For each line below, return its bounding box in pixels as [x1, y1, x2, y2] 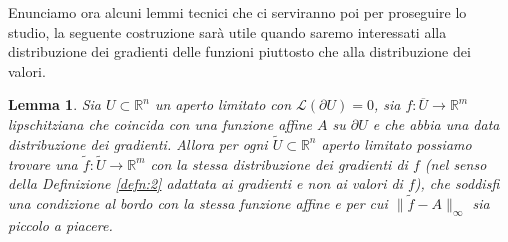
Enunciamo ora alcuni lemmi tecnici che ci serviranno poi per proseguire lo [8, 2, 467, 22]
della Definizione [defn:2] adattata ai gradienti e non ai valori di [8, 173, 403, 194]
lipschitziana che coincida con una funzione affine [8, 113, 312, 134]
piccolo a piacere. [8, 214, 113, 235]
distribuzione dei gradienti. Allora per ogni [8, 133, 268, 154]
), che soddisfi [414, 173, 500, 194]
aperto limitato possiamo [321, 133, 472, 154]
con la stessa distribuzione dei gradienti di [150, 153, 408, 174]
